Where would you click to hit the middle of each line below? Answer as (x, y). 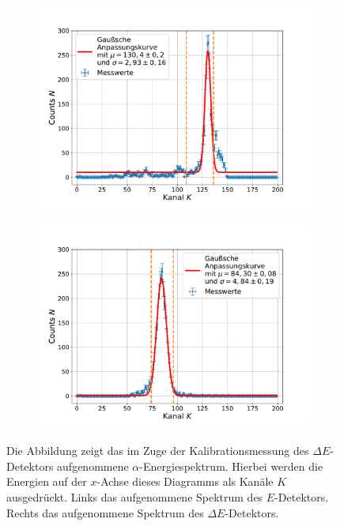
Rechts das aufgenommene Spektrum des (105, 512)
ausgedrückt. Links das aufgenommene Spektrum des (135, 496)
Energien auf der (47, 481)
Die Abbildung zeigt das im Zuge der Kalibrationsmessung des (158, 451)
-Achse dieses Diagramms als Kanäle (185, 481)
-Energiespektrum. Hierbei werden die (231, 466)
